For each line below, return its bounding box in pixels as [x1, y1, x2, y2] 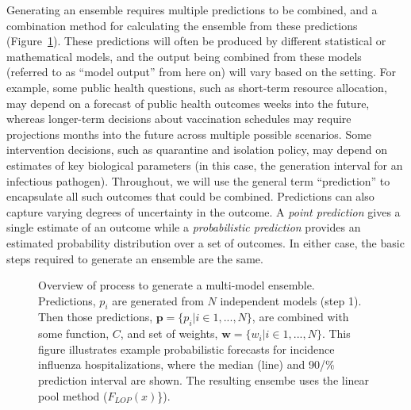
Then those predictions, [38, 308, 153, 325]
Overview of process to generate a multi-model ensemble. [38, 277, 315, 293]
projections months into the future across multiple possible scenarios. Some [6, 125, 372, 142]
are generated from [112, 292, 204, 308]
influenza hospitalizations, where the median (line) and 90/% [38, 356, 335, 373]
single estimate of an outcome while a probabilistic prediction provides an [6, 219, 361, 236]
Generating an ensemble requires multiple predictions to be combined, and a [6, 2, 378, 17]
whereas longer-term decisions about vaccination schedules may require [6, 110, 351, 127]
